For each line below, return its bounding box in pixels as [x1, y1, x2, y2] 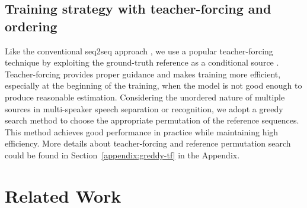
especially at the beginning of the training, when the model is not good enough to [5, 79, 302, 92]
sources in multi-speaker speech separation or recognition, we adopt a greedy [5, 102, 283, 115]
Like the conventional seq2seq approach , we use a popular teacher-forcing [5, 44, 273, 57]
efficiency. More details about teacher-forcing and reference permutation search [5, 137, 291, 149]
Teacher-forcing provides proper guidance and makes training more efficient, [5, 67, 281, 80]
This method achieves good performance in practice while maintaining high [5, 125, 279, 138]
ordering [5, 17, 57, 35]
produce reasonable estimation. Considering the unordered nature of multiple [5, 90, 285, 103]
